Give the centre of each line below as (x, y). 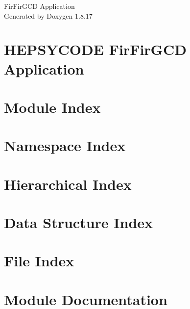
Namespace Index (65, 145)
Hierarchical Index (68, 184)
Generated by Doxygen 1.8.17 (48, 15)
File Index (39, 261)
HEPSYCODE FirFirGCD (95, 49)
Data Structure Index (79, 222)
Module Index (52, 107)
